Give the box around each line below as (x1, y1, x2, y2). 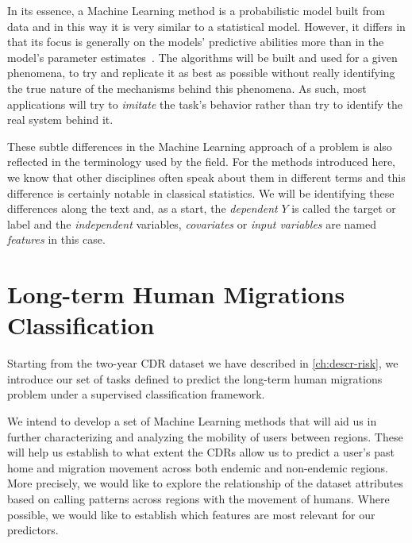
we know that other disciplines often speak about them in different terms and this (7, 168, 406, 185)
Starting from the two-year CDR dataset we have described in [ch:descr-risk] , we (7, 355, 399, 372)
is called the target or (291, 200, 396, 217)
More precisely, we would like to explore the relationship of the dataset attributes (7, 475, 403, 491)
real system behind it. (7, 111, 114, 128)
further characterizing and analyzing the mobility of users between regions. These (7, 428, 403, 445)
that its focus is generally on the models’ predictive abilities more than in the (7, 33, 384, 50)
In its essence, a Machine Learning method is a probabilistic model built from (7, 2, 385, 18)
